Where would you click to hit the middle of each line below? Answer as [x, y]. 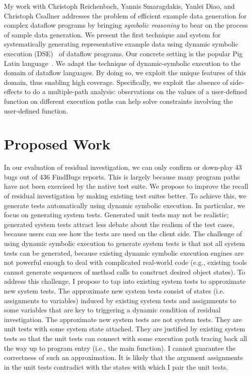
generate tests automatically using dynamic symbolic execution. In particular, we [125, 205]
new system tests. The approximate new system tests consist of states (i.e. [114, 290]
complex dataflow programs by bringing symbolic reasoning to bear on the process [126, 25]
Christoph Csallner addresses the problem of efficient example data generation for [125, 15]
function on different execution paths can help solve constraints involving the [118, 101]
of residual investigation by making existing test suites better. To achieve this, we [125, 196]
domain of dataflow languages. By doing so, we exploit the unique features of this [125, 73]
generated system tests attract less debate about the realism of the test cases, [119, 224]
